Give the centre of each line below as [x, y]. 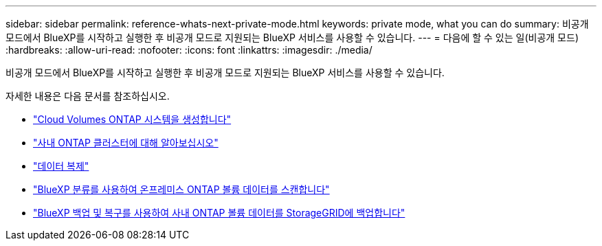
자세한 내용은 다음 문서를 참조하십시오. [88, 96]
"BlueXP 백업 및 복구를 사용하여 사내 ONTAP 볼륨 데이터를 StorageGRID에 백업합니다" [219, 213]
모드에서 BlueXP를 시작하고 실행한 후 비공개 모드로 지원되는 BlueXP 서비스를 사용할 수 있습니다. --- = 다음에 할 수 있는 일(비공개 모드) [292, 37]
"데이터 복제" [61, 166]
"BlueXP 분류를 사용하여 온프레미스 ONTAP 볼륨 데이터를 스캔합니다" [181, 189]
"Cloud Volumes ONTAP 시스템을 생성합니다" [132, 119]
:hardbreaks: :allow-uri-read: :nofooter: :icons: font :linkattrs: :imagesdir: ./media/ [189, 50]
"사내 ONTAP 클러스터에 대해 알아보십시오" [126, 143]
